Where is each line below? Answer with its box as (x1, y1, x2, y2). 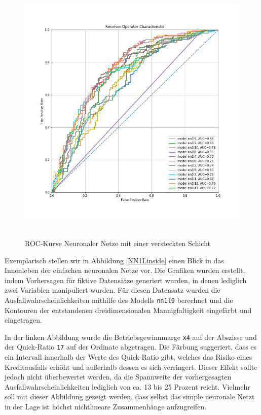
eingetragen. (5, 315, 42, 325)
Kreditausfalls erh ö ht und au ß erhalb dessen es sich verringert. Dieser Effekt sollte (5, 361, 257, 372)
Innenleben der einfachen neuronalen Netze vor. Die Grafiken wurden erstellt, (5, 265, 245, 275)
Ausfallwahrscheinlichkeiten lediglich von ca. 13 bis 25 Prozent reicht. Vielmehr (5, 381, 250, 392)
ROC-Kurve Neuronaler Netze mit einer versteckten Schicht (25, 237, 210, 248)
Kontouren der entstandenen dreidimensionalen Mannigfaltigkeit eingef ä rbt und (5, 304, 252, 315)
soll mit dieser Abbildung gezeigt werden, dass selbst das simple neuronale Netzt (5, 391, 255, 402)
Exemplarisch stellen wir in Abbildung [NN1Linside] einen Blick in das (5, 255, 224, 265)
